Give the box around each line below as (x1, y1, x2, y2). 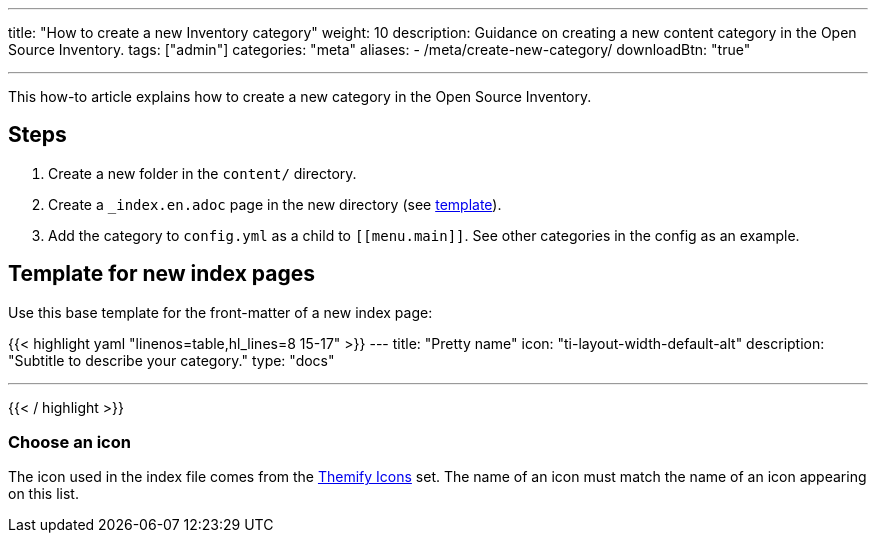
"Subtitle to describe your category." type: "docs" (8, 351, 335, 369)
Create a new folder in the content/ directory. (48, 164, 357, 182)
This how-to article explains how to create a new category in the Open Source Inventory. (8, 88, 592, 105)
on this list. (8, 485, 79, 503)
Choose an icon (8, 432, 131, 453)
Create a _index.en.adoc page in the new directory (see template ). (48, 195, 502, 213)
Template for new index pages (8, 261, 315, 287)
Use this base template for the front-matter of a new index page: (8, 303, 433, 321)
